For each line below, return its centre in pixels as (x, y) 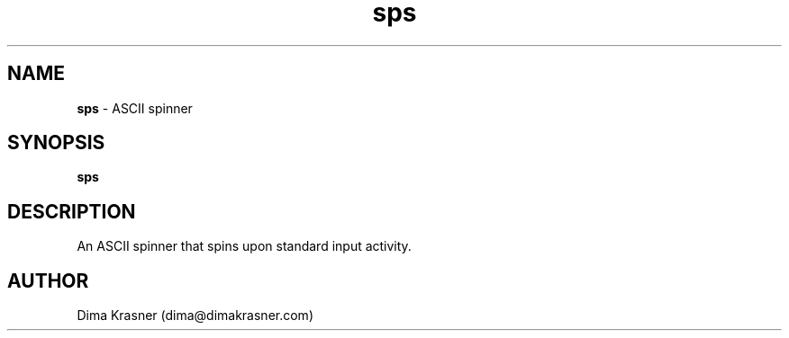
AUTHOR (48, 280)
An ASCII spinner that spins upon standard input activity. (244, 246)
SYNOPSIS (56, 143)
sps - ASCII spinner (135, 108)
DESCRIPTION (72, 211)
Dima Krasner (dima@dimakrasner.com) (195, 316)
